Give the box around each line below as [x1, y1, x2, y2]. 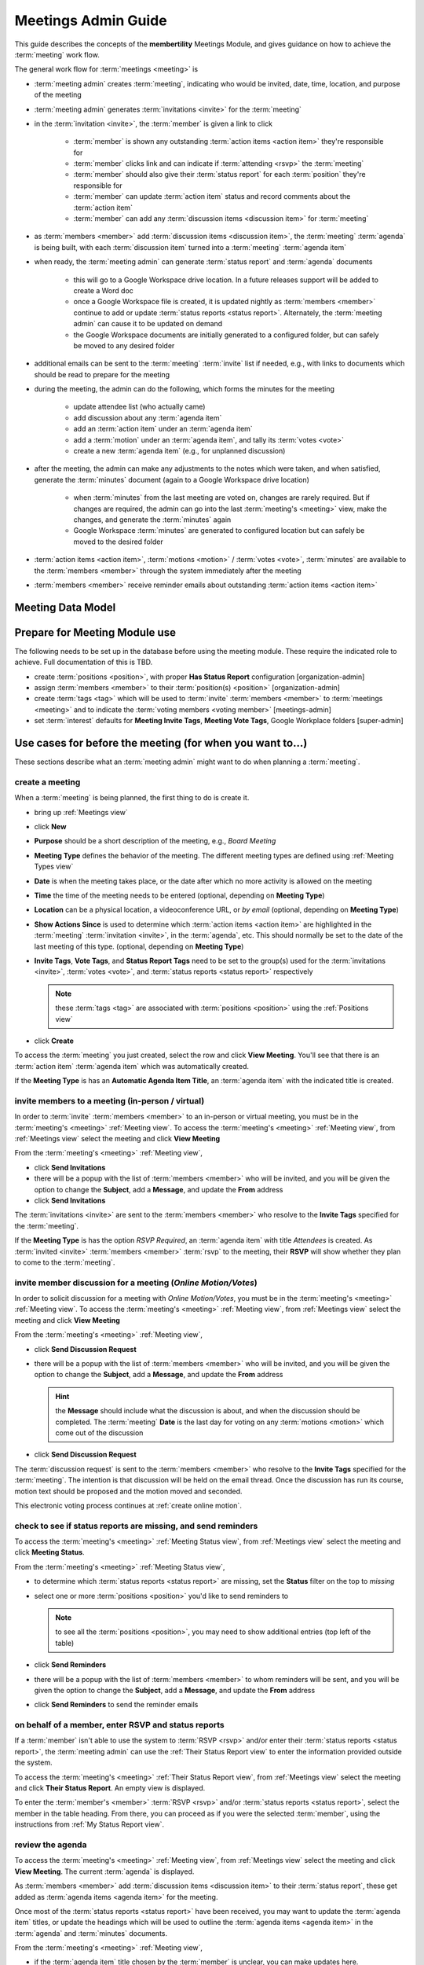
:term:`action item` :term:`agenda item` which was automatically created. [14, 1061, 250, 1071]
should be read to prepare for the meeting [34, 369, 170, 379]
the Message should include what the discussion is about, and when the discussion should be [55, 1406, 360, 1416]
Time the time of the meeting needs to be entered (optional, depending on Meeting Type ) [34, 891, 325, 900]
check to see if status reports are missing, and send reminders [14, 1520, 258, 1531]
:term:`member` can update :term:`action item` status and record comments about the [73, 192, 351, 201]
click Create [34, 1036, 75, 1045]
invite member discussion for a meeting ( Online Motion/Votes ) [14, 1277, 258, 1288]
